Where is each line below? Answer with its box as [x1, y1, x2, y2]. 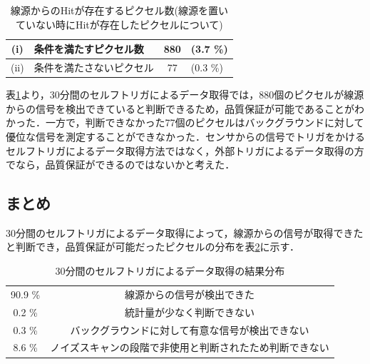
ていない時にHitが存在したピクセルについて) [15, 16, 223, 31]
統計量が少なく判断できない [125, 304, 255, 319]
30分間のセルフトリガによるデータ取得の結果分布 [55, 263, 285, 278]
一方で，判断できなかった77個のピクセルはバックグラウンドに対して [45, 115, 364, 130]
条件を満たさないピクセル [34, 60, 154, 75]
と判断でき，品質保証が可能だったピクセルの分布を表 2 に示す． [6, 239, 300, 254]
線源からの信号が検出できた [125, 286, 255, 301]
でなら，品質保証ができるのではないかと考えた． [6, 157, 235, 172]
